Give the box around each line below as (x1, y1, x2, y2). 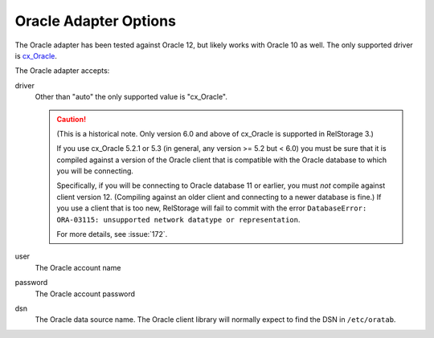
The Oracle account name (35, 263, 121, 272)
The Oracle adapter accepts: (14, 66, 110, 75)
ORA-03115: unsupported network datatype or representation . (56, 214, 301, 224)
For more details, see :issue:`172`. (56, 230, 168, 239)
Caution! (56, 114, 87, 124)
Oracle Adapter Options (14, 12, 177, 30)
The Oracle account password (35, 289, 136, 299)
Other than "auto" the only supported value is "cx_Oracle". (35, 92, 228, 102)
